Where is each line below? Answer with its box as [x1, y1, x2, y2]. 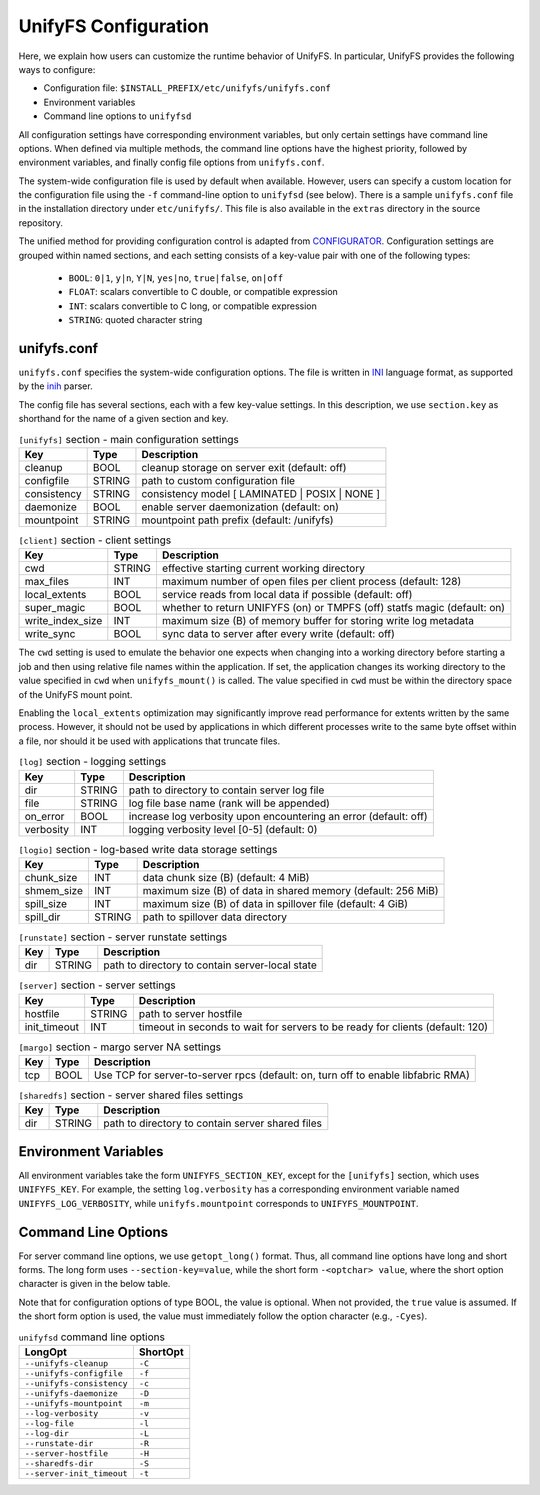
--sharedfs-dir [24, 1458, 94, 1469]
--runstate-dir [24, 1438, 94, 1449]
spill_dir [24, 910, 61, 924]
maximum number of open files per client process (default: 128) [161, 575, 462, 589]
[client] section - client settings [18, 533, 172, 547]
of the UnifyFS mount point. [18, 688, 133, 700]
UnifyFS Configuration [18, 15, 210, 37]
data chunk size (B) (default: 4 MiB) [142, 870, 310, 884]
